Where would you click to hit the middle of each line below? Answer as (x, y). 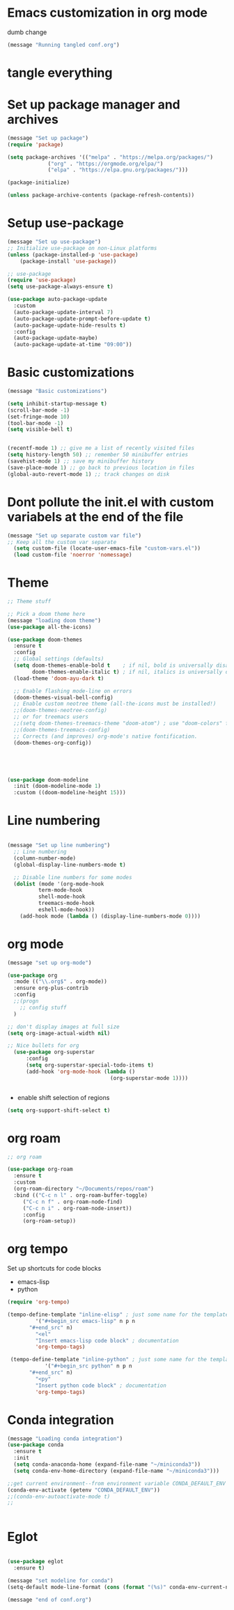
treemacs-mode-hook (67, 904)
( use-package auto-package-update (57, 300)
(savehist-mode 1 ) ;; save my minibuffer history (81, 461)
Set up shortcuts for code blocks (54, 1269)
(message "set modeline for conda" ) (60, 1580)
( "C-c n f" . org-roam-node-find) (73, 1202)
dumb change (27, 32)
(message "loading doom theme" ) (54, 620)
